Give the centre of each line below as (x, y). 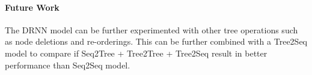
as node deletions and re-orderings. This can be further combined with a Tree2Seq (156, 41)
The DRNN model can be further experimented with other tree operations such (151, 29)
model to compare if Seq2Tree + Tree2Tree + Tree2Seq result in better (136, 53)
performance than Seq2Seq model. (68, 65)
